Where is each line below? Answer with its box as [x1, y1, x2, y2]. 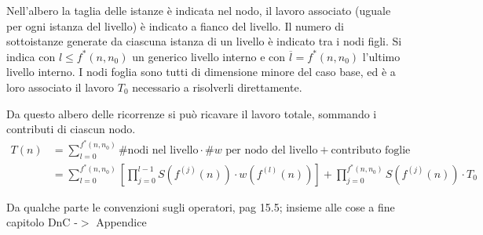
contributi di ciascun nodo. [6, 121, 136, 137]
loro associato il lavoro [6, 78, 115, 95]
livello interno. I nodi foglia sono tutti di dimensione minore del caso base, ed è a [6, 63, 396, 80]
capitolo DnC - [6, 214, 78, 230]
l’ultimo [362, 48, 401, 64]
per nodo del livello [225, 144, 318, 156]
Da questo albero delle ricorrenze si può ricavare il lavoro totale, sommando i [6, 105, 377, 121]
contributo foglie [331, 144, 411, 156]
